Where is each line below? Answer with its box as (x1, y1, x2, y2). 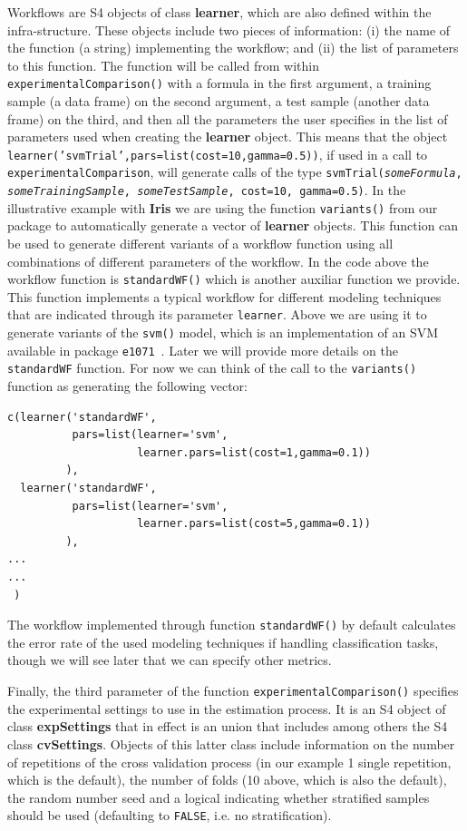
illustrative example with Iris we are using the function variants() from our (7, 198, 438, 217)
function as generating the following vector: (7, 376, 248, 396)
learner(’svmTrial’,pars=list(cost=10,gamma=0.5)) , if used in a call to (7, 144, 428, 163)
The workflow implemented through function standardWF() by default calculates (7, 615, 456, 634)
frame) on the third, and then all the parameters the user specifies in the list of (7, 109, 448, 128)
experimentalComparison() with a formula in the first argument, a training (7, 73, 432, 93)
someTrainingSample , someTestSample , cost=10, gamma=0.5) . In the (7, 181, 406, 200)
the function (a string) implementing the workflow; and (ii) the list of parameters (7, 38, 459, 57)
